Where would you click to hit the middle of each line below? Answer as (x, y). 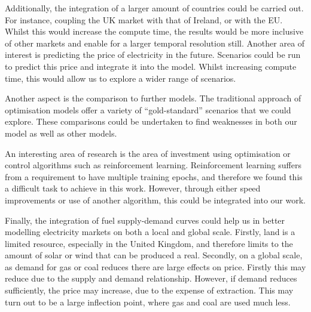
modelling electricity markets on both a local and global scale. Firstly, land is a (150, 232)
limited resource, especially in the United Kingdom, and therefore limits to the (149, 243)
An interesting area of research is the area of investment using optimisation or (148, 153)
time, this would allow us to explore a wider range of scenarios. (121, 78)
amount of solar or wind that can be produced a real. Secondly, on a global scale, (154, 255)
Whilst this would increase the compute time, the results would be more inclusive (154, 31)
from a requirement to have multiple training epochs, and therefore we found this (154, 176)
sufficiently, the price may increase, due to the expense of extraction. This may (149, 290)
